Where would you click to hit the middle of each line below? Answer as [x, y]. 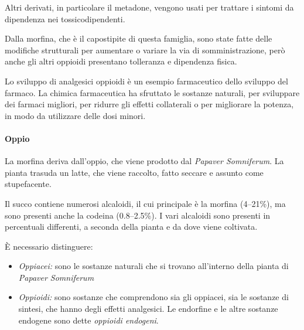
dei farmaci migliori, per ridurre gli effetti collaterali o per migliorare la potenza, [149, 104]
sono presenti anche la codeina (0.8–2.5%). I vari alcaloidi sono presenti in [138, 215]
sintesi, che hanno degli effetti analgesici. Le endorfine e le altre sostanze [148, 309]
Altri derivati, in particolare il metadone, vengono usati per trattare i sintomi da [149, 7]
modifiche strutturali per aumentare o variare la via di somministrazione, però [145, 50]
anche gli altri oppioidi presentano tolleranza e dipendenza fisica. [121, 61]
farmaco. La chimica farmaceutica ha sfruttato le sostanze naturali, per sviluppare [152, 92]
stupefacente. [28, 184]
